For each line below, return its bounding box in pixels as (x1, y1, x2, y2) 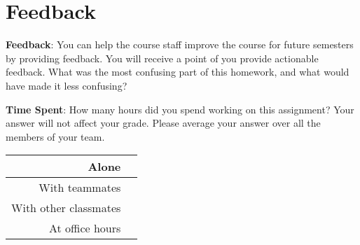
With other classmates (11, 199, 121, 216)
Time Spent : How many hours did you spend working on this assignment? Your (6, 101, 354, 116)
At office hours (48, 220, 121, 237)
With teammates (39, 179, 121, 196)
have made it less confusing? (6, 78, 127, 92)
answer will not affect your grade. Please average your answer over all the (6, 115, 321, 130)
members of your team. (6, 129, 105, 143)
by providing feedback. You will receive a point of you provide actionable (6, 50, 319, 65)
